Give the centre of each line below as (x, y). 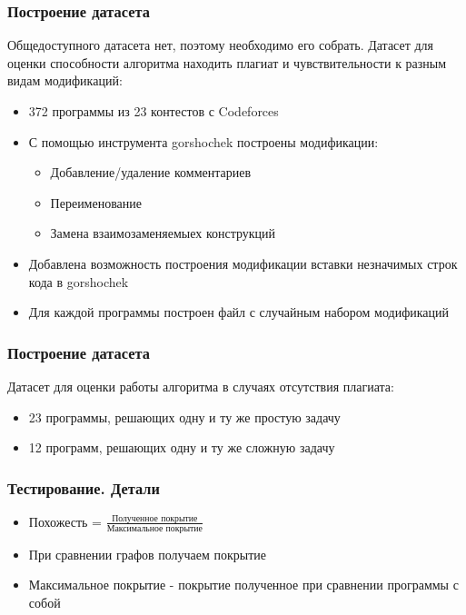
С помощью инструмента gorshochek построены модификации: (203, 141)
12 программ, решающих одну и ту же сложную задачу (182, 447)
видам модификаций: (65, 80)
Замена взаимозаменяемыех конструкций (163, 233)
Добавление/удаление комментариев (151, 172)
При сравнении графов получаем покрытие (148, 554)
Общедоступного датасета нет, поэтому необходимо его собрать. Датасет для (221, 45)
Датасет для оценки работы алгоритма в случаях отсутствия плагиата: (201, 386)
